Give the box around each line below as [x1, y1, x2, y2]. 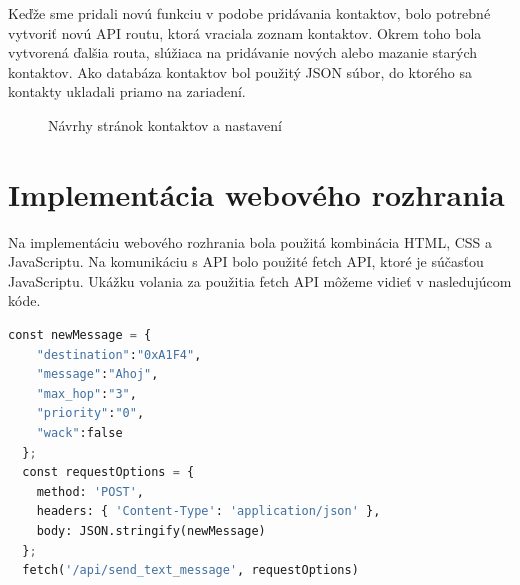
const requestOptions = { [22, 465, 195, 480]
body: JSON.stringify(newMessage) [36, 524, 266, 538]
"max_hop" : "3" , [36, 386, 137, 401]
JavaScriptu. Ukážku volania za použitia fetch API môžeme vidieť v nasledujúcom [8, 270, 512, 291]
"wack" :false [36, 426, 123, 441]
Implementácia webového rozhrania [8, 173, 505, 214]
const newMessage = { [8, 328, 152, 343]
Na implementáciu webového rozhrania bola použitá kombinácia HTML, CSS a [8, 231, 493, 252]
